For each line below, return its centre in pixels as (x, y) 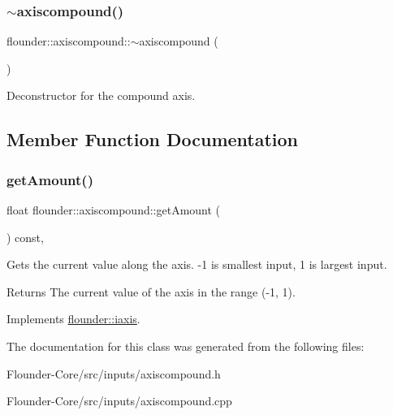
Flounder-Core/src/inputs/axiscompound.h (114, 373)
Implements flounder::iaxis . (73, 319)
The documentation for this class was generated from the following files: (186, 346)
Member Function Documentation (153, 139)
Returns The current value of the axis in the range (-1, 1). (151, 291)
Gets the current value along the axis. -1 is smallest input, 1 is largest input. (197, 264)
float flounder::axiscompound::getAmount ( (114, 210)
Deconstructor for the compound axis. (101, 95)
